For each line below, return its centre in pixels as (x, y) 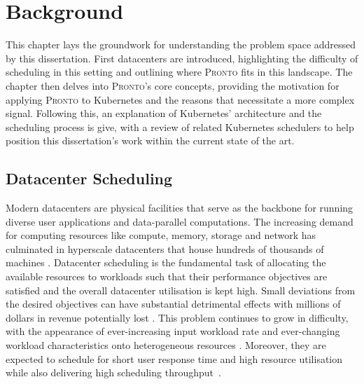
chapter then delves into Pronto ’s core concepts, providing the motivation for (173, 85)
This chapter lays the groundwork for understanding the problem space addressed (181, 44)
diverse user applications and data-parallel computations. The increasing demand (180, 221)
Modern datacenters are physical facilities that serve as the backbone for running (180, 208)
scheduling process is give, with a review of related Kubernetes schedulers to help (180, 126)
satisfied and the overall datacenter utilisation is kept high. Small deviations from (181, 290)
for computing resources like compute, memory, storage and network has (161, 235)
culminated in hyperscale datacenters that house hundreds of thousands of (165, 248)
